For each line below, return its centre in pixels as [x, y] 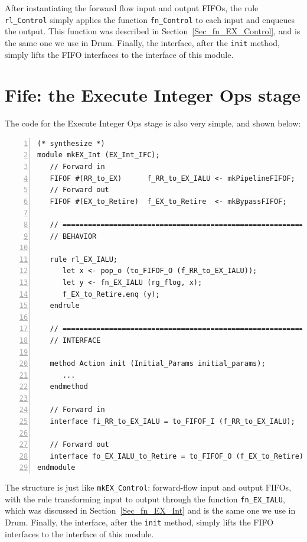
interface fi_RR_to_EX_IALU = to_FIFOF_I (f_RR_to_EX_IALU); [172, 422]
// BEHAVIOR [73, 236]
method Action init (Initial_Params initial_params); [158, 364]
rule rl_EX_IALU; [84, 259]
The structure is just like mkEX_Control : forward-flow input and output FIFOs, [148, 487]
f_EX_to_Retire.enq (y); [111, 294]
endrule [65, 306]
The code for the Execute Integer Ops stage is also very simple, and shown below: [153, 123]
